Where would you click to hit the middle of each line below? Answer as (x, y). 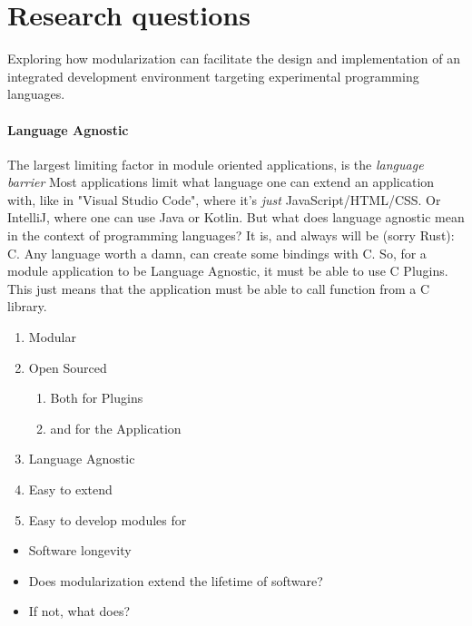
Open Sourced (68, 367)
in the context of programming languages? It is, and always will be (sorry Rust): (231, 235)
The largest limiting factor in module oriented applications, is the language (216, 164)
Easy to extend (70, 489)
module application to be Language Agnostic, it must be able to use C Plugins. (228, 271)
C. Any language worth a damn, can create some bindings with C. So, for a (217, 253)
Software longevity (80, 550)
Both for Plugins (97, 398)
